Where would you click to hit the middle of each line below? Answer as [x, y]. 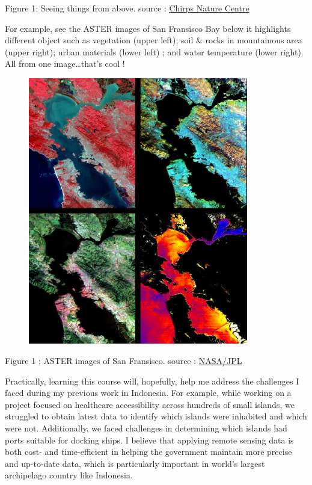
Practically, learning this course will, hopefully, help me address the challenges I [152, 381]
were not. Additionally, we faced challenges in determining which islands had [146, 428]
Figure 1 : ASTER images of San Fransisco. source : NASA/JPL [124, 360]
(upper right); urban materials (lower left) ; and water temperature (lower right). [154, 51]
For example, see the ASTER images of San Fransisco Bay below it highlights [148, 28]
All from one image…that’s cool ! [65, 63]
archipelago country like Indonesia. [69, 475]
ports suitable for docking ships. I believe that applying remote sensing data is [149, 440]
